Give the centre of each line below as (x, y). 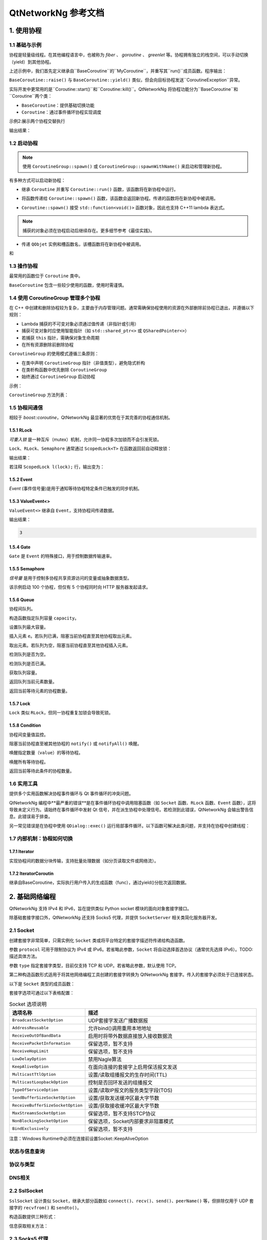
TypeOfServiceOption (35, 1090)
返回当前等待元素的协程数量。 (40, 691)
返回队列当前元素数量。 (33, 682)
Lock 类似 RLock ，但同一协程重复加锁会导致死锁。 (61, 713)
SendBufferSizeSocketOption (44, 1098)
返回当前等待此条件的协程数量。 (42, 771)
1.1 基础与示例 (25, 45)
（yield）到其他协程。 (31, 62)
